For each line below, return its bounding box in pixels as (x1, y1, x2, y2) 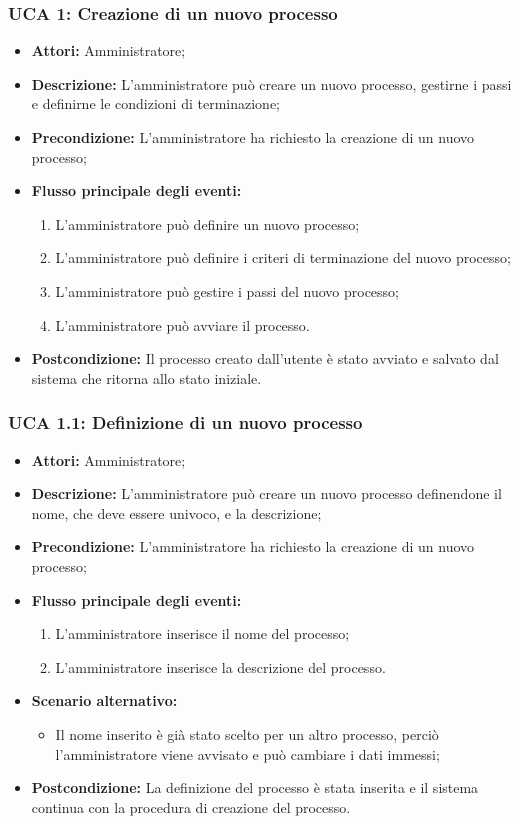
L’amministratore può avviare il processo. (55, 314, 310, 335)
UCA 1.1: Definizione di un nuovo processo (8, 410, 363, 435)
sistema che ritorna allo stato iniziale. (31, 367, 262, 388)
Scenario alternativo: (31, 690, 178, 711)
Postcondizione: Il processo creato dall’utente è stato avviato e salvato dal (31, 348, 499, 369)
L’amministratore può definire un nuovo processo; (55, 213, 360, 234)
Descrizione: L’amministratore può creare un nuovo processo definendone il (31, 483, 502, 504)
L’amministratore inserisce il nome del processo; (55, 623, 350, 644)
